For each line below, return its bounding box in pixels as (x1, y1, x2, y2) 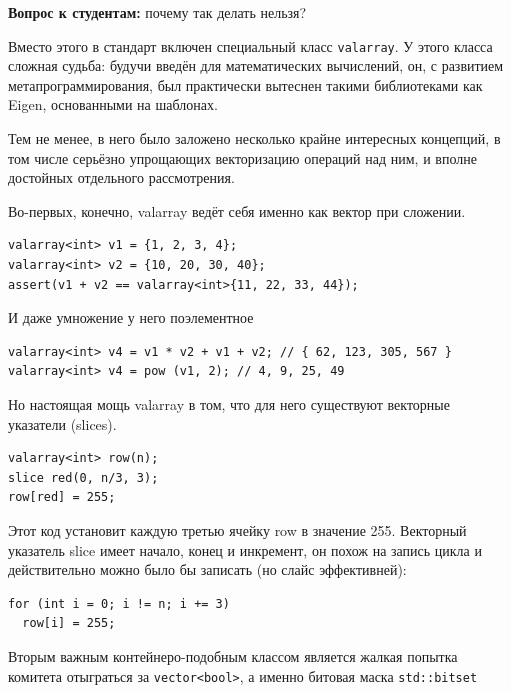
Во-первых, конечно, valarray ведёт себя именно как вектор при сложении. (8, 200, 466, 221)
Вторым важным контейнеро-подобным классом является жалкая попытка (8, 645, 458, 666)
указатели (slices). (8, 413, 117, 434)
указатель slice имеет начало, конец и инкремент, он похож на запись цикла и (8, 539, 482, 560)
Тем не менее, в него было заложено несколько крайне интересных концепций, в (8, 128, 501, 149)
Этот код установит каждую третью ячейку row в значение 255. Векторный (8, 519, 467, 540)
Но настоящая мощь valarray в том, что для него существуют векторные (8, 393, 450, 414)
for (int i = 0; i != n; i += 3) (8, 596, 230, 611)
